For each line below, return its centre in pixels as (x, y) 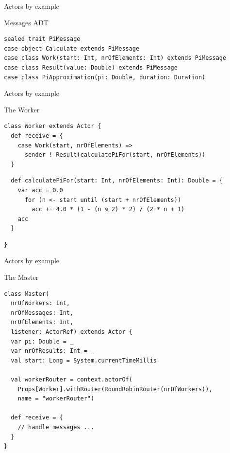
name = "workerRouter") (56, 399)
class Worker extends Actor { (53, 126)
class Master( (27, 294)
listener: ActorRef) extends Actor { (72, 332)
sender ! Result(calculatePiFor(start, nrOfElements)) (115, 155)
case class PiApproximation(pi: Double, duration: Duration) (105, 77)
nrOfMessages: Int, (42, 313)
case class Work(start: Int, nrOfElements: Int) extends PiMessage (115, 58)
